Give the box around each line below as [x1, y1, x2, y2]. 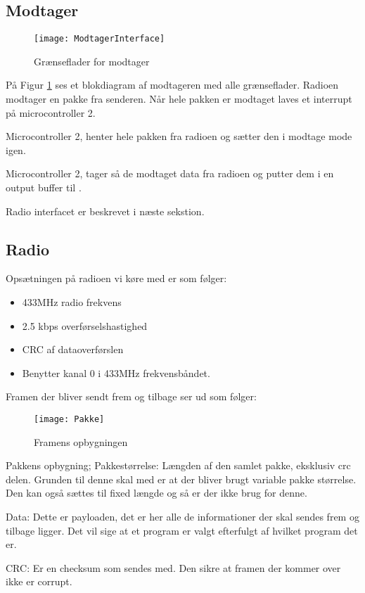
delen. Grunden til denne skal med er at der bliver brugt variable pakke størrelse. [6, 471, 357, 486]
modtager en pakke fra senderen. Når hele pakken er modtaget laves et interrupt [6, 91, 352, 106]
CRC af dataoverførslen [22, 342, 124, 357]
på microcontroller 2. [6, 105, 96, 120]
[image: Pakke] [34, 414, 105, 424]
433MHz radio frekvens [22, 295, 122, 309]
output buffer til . [6, 180, 82, 195]
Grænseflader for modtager [34, 53, 150, 68]
